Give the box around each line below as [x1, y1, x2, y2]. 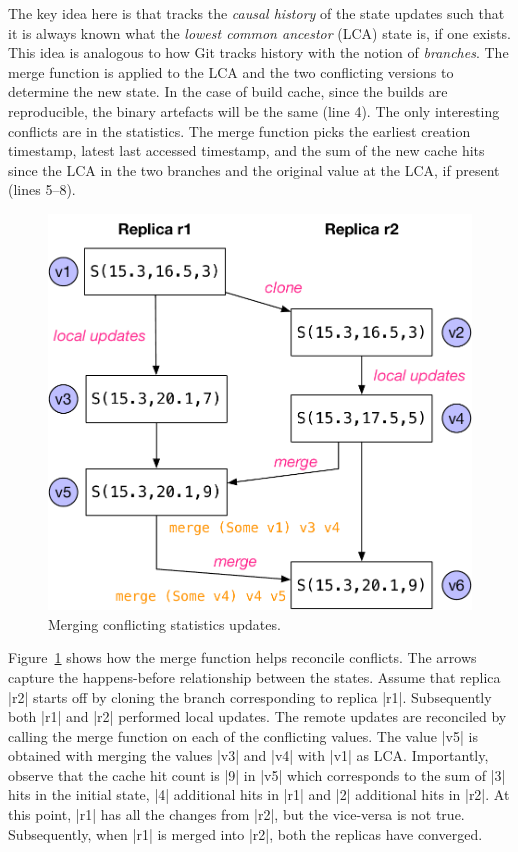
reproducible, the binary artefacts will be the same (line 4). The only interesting [8, 100, 500, 121]
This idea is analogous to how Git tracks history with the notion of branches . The [8, 42, 509, 63]
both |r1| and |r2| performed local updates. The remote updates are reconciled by [8, 706, 507, 727]
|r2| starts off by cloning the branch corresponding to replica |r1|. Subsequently [8, 686, 492, 707]
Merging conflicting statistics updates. [48, 613, 281, 634]
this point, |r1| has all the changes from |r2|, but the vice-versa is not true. [8, 804, 465, 825]
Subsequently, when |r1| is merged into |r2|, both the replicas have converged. [8, 823, 483, 844]
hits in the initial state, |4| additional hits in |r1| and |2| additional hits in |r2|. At [8, 784, 510, 805]
